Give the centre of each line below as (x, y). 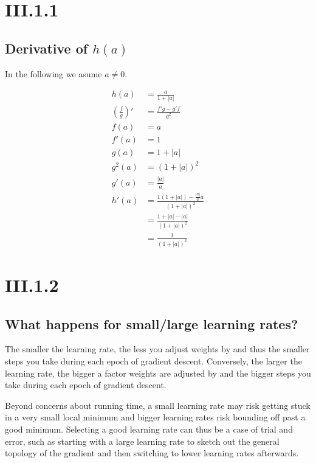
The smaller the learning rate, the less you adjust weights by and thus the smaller (157, 349)
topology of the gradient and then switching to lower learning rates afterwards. (152, 453)
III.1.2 (32, 284)
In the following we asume (53, 73)
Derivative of (46, 48)
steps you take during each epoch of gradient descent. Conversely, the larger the (153, 360)
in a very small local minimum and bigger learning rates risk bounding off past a (155, 417)
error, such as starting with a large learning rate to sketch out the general (142, 441)
